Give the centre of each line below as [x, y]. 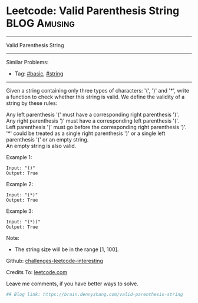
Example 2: [20, 184]
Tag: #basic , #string [39, 73]
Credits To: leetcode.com [37, 272]
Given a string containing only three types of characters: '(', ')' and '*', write [98, 90]
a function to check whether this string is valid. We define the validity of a [95, 97]
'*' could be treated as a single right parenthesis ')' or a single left [86, 133]
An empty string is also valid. [41, 146]
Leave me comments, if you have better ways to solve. [72, 284]
